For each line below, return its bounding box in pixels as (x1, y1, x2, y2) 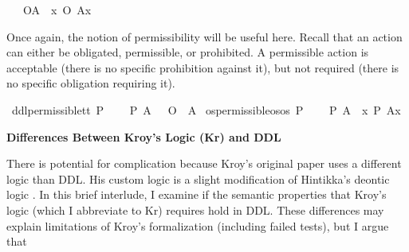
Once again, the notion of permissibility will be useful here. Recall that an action (6, 28, 403, 45)
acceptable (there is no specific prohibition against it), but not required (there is (6, 59, 399, 76)
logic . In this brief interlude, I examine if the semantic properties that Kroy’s (6, 186, 387, 203)
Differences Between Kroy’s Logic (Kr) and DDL (6, 128, 281, 145)
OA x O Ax (22, 2, 92, 17)
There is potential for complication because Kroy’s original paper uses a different (6, 155, 402, 172)
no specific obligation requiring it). (6, 75, 175, 91)
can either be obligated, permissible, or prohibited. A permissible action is (6, 44, 369, 60)
